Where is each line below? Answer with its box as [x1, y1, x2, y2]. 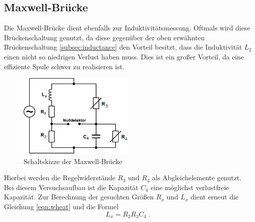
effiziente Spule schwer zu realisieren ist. [4, 61, 125, 71]
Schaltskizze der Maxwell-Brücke [24, 156, 122, 166]
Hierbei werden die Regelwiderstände [4, 172, 116, 183]
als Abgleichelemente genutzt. [152, 172, 242, 183]
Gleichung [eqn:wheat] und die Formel [4, 201, 119, 211]
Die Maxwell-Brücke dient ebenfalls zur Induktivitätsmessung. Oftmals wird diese [4, 23, 250, 33]
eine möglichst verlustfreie [151, 182, 229, 192]
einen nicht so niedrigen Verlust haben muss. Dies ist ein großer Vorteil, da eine [4, 51, 244, 61]
